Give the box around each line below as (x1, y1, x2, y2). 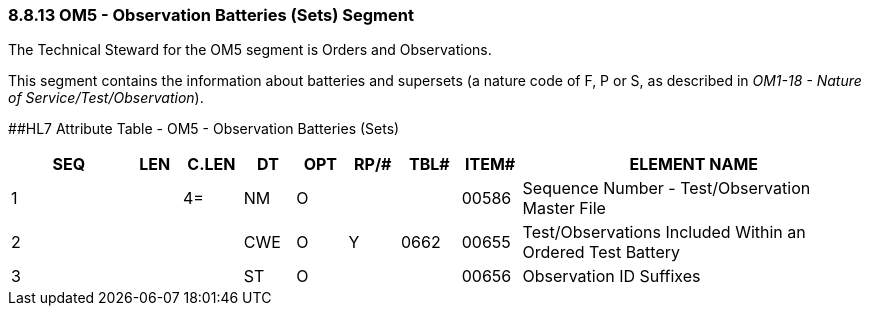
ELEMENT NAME (629, 154, 759, 175)
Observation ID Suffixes (522, 266, 701, 287)
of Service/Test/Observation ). (8, 89, 204, 107)
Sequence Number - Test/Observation (522, 178, 811, 199)
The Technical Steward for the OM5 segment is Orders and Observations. (8, 41, 492, 59)
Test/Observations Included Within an (522, 222, 806, 243)
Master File (522, 198, 606, 219)
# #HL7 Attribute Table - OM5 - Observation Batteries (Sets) (8, 120, 400, 138)
